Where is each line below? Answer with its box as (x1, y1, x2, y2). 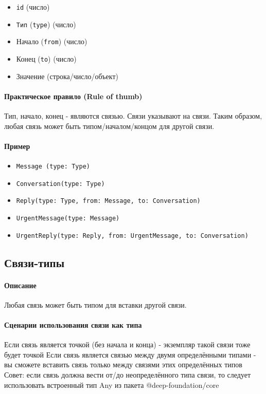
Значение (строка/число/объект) (16, 70, 118, 81)
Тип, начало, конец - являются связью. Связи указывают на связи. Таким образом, (4, 110, 262, 121)
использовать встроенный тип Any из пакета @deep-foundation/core (4, 379, 219, 390)
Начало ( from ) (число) (16, 36, 87, 47)
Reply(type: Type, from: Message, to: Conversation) (16, 197, 201, 205)
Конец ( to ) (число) (16, 53, 77, 64)
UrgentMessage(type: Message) (16, 214, 120, 222)
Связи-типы (4, 254, 65, 270)
